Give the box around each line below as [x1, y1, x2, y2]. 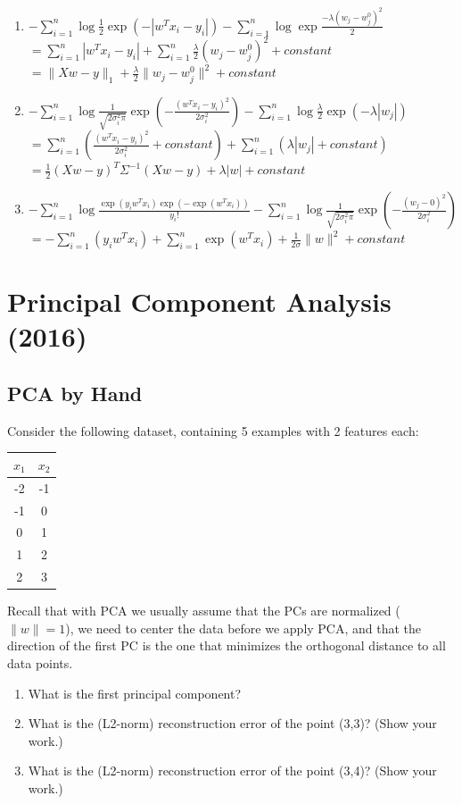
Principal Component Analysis [7, 283, 392, 320]
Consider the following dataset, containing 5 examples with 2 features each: [7, 421, 419, 440]
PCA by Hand [7, 380, 143, 407]
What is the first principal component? [28, 683, 242, 702]
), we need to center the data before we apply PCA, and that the [65, 618, 422, 637]
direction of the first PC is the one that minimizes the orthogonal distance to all [7, 636, 446, 655]
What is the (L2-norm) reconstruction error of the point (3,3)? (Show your [28, 714, 437, 733]
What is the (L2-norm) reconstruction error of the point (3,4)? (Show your [28, 761, 437, 780]
